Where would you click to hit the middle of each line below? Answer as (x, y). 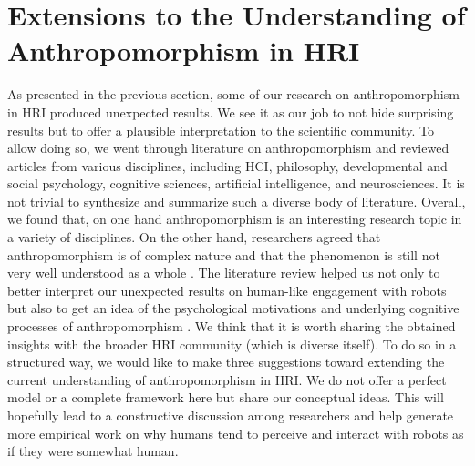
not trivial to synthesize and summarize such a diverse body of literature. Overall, (237, 201)
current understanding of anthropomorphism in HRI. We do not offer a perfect (227, 379)
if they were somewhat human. (93, 451)
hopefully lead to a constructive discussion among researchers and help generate (231, 415)
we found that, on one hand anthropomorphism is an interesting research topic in (235, 219)
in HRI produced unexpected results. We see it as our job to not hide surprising (231, 111)
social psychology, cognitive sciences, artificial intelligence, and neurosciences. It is (236, 183)
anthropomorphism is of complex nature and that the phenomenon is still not (224, 254)
